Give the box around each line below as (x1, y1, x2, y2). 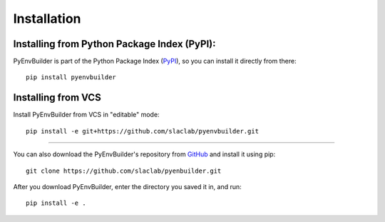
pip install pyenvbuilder (26, 74, 117, 81)
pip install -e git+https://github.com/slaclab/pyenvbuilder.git (26, 127, 260, 135)
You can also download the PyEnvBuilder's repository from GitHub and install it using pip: (13, 150, 276, 158)
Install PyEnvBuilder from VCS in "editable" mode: (13, 111, 160, 119)
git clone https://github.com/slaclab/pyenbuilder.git (26, 166, 222, 175)
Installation (13, 11, 81, 26)
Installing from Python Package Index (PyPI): (13, 38, 216, 50)
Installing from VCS (13, 91, 101, 104)
